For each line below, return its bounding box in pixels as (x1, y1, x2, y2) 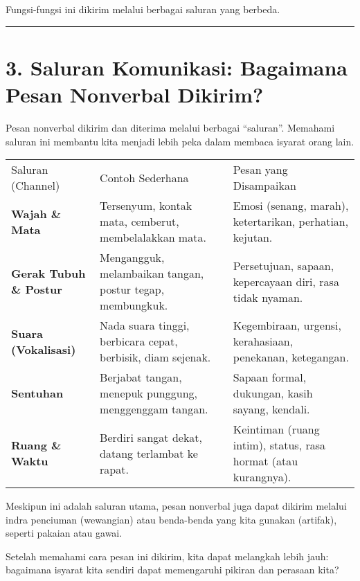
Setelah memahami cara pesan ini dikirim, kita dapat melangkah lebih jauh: (6, 548, 329, 563)
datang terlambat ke (100, 445, 198, 461)
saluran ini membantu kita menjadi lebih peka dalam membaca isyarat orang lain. (6, 134, 354, 148)
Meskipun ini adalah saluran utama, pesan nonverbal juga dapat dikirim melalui (6, 499, 347, 513)
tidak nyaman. (233, 289, 303, 305)
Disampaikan (233, 177, 296, 194)
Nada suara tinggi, (100, 317, 190, 334)
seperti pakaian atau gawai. (6, 526, 123, 540)
